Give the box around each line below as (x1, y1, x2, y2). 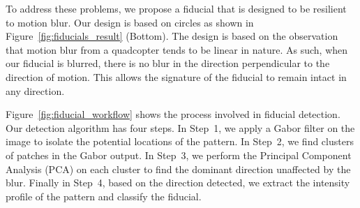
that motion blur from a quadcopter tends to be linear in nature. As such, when (6, 42, 348, 57)
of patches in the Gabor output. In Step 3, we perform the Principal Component (6, 147, 352, 162)
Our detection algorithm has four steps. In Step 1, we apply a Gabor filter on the (6, 120, 355, 135)
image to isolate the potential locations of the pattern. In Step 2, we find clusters (6, 134, 354, 149)
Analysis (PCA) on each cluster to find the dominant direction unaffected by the (6, 161, 351, 176)
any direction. (6, 83, 65, 98)
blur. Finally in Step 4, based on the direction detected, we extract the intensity (6, 175, 350, 190)
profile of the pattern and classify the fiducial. (6, 188, 202, 203)
